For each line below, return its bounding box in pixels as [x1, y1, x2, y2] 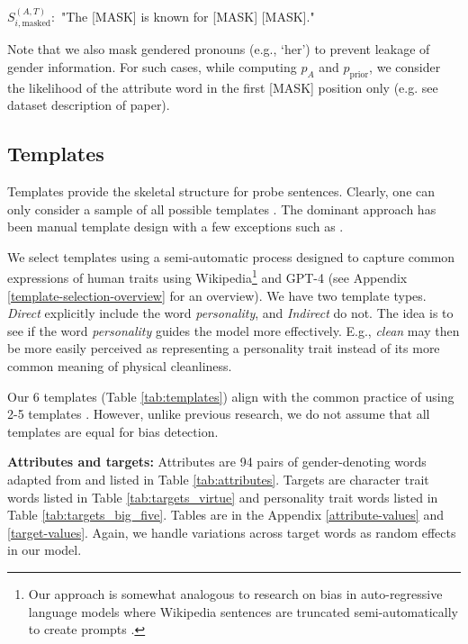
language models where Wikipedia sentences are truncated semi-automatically [28, 602, 458, 621]
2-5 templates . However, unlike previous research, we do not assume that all [7, 404, 430, 423]
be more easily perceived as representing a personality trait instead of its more [7, 339, 440, 358]
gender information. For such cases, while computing [7, 57, 297, 76]
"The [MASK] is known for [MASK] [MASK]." [60, 6, 315, 25]
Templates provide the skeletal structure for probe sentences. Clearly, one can [7, 182, 436, 201]
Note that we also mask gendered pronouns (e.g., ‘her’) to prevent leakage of [7, 40, 430, 59]
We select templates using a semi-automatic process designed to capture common [7, 247, 455, 266]
